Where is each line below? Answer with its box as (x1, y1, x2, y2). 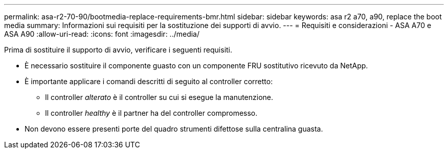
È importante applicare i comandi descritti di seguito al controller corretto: (25, 77, 273, 86)
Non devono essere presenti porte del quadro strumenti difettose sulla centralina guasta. (25, 124, 323, 133)
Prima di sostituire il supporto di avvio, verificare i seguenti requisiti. (4, 45, 233, 54)
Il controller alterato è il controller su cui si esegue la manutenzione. (45, 93, 274, 101)
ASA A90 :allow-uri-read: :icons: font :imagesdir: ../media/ (4, 30, 200, 38)
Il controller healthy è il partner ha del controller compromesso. (45, 109, 258, 117)
